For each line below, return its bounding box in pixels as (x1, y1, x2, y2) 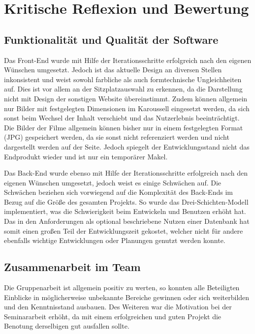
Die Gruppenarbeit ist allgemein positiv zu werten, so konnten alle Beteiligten (4, 282, 240, 293)
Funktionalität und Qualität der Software (4, 31, 219, 47)
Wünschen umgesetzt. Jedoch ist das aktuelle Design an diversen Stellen (4, 64, 222, 75)
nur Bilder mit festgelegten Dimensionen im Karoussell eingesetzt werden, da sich (4, 103, 250, 113)
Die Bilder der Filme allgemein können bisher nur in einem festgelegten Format (4, 122, 243, 132)
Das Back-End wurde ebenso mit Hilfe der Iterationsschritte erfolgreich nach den (4, 168, 248, 178)
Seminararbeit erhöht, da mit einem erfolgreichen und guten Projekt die (4, 311, 222, 321)
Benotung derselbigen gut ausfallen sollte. (4, 321, 129, 331)
